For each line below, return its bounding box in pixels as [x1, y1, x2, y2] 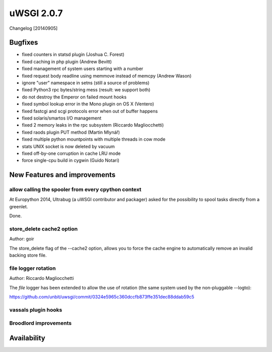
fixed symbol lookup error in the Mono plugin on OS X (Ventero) [22, 101, 155, 107]
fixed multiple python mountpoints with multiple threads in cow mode [22, 136, 166, 142]
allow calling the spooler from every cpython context [9, 186, 142, 193]
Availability [9, 334, 45, 342]
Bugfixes [9, 38, 38, 47]
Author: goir [9, 236, 35, 242]
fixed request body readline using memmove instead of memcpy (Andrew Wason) [22, 73, 192, 79]
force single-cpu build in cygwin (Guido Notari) [22, 157, 119, 163]
